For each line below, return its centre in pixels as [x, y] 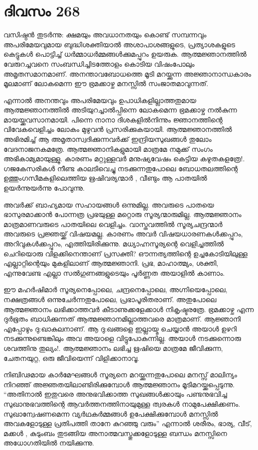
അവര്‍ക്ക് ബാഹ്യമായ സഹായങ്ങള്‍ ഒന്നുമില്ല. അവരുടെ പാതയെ [109, 204]
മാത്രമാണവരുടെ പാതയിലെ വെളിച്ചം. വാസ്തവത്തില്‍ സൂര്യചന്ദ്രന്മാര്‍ [113, 224]
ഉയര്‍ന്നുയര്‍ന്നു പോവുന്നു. [44, 188]
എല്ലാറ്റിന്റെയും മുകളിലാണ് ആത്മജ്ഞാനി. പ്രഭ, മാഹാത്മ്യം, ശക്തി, [111, 263]
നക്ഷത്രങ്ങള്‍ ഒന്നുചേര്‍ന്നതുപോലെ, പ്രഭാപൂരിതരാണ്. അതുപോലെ [110, 299]
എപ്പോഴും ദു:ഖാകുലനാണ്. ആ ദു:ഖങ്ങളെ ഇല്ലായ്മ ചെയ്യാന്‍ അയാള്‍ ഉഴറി [120, 328]
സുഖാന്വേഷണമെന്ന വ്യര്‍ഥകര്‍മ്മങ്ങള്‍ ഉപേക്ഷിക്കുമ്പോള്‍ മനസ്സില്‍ [111, 413]
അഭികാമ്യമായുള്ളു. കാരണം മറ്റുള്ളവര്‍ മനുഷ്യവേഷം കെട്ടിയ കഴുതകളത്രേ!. [124, 159]
